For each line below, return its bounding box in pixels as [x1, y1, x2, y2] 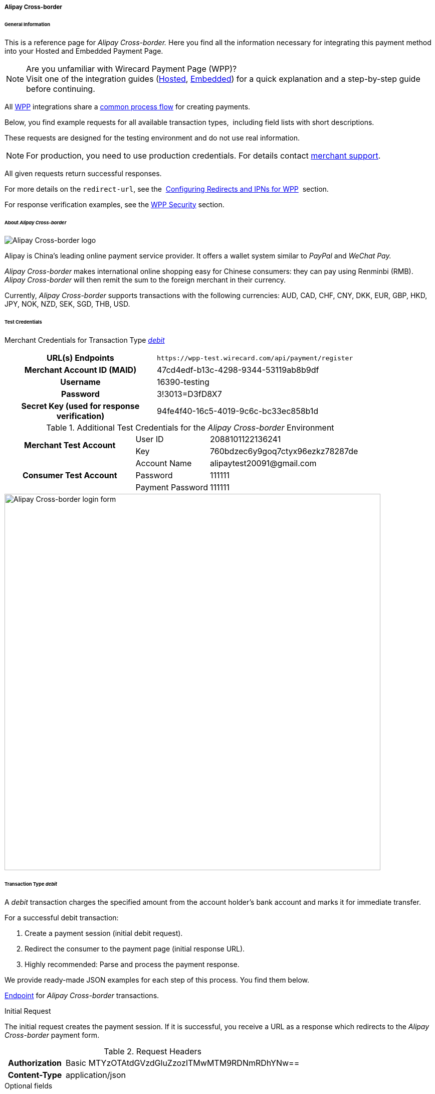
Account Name [135, 458, 192, 469]
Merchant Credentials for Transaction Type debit [5, 336, 165, 345]
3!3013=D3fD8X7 [156, 389, 222, 399]
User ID [135, 434, 164, 445]
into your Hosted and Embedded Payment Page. [5, 46, 163, 55]
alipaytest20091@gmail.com [210, 458, 317, 469]
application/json [66, 1069, 126, 1080]
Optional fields [5, 1081, 53, 1090]
